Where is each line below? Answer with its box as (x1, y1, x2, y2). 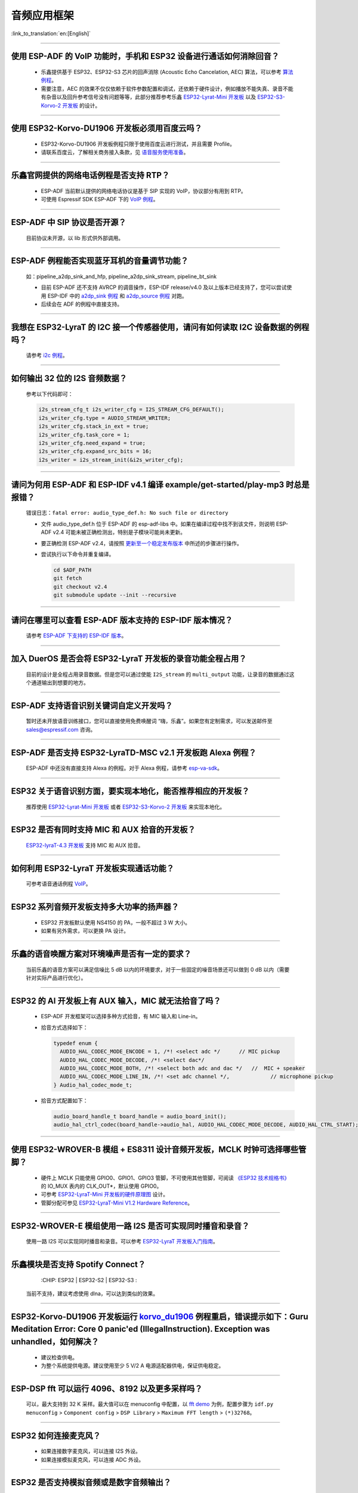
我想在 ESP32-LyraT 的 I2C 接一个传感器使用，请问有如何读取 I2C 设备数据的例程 (11, 322, 310, 332)
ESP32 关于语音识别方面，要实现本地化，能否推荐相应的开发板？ (11, 786, 250, 796)
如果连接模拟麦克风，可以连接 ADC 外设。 (41, 1456, 144, 1463)
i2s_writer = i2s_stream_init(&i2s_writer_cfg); (38, 456, 184, 463)
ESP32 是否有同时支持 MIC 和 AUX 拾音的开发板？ (11, 825, 196, 835)
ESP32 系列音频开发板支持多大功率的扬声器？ (11, 902, 179, 912)
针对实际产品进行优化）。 (26, 974, 87, 981)
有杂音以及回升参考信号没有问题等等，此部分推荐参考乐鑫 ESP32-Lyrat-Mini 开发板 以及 (41, 93, 257, 101)
